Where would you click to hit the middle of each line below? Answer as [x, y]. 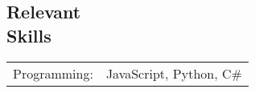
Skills [29, 35]
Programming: [53, 73]
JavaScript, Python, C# [174, 73]
